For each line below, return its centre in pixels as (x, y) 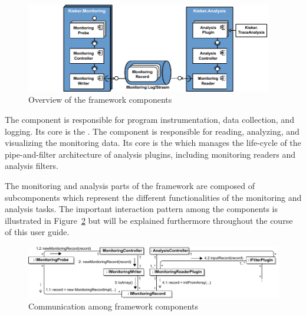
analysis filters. (32, 166)
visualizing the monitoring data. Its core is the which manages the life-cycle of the (153, 143)
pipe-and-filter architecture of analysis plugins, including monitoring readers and (150, 154)
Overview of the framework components (100, 100)
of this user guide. (37, 232)
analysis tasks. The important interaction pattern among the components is (141, 209)
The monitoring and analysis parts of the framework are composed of (130, 185)
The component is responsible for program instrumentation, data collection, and (149, 120)
